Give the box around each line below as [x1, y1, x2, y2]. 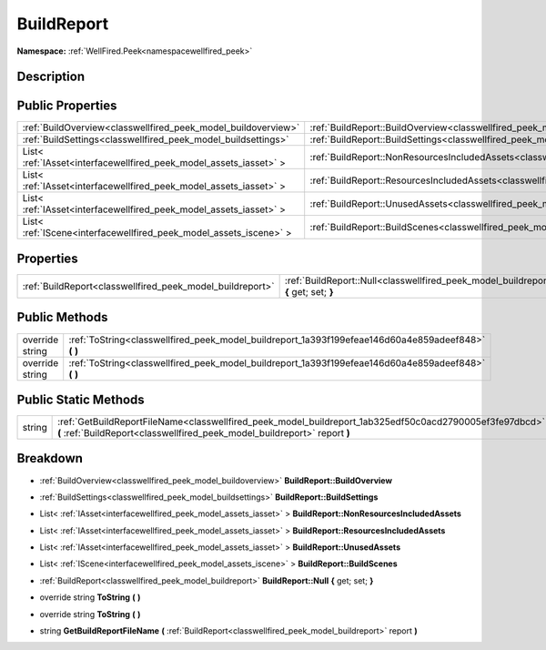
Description [16, 69, 86, 85]
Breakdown [16, 451, 84, 466]
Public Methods [16, 310, 108, 325]
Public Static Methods [16, 391, 145, 407]
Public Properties [16, 98, 117, 114]
